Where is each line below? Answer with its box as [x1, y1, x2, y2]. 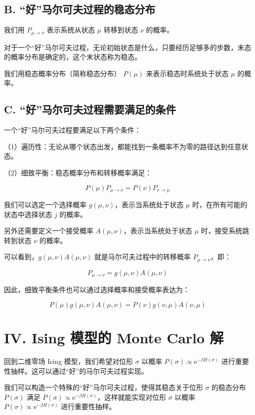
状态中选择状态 [4, 209, 52, 219]
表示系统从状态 [47, 25, 95, 35]
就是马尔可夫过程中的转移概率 [94, 251, 191, 262]
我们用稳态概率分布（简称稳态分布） [4, 68, 121, 78]
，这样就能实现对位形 [97, 391, 166, 402]
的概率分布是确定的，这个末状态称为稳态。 [4, 52, 142, 62]
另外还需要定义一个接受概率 [4, 225, 93, 236]
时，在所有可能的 [192, 199, 248, 210]
